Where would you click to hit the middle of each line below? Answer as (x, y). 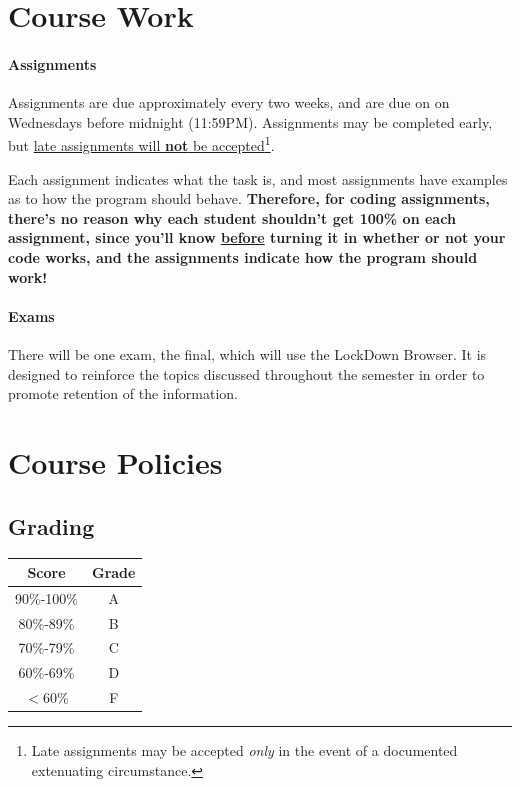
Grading (51, 525)
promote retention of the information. (123, 393)
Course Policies (115, 461)
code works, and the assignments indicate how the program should (243, 256)
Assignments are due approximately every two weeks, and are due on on (229, 102)
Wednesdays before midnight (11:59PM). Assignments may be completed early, (250, 121)
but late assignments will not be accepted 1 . (141, 144)
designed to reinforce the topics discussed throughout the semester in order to (246, 373)
